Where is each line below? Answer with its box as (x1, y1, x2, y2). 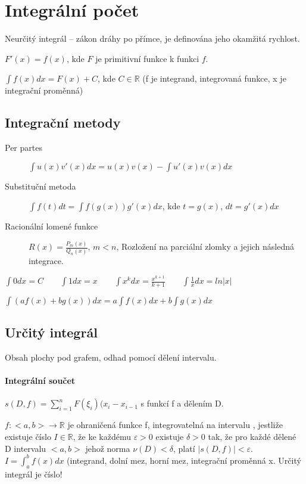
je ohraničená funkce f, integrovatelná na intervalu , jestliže (67, 418, 283, 431)
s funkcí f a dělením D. (140, 397, 224, 409)
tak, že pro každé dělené (208, 430, 296, 443)
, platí (173, 442, 195, 454)
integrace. (29, 255, 64, 267)
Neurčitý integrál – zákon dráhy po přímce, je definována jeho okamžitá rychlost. (5, 32, 300, 45)
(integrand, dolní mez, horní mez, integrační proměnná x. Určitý (67, 454, 301, 466)
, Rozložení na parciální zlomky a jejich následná (116, 240, 295, 253)
